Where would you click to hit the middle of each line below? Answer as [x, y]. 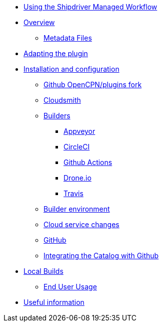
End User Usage [70, 287]
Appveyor [79, 131]
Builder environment [77, 209]
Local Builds [43, 271]
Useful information [54, 302]
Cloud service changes [81, 224]
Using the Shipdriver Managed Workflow [90, 7]
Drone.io [77, 178]
